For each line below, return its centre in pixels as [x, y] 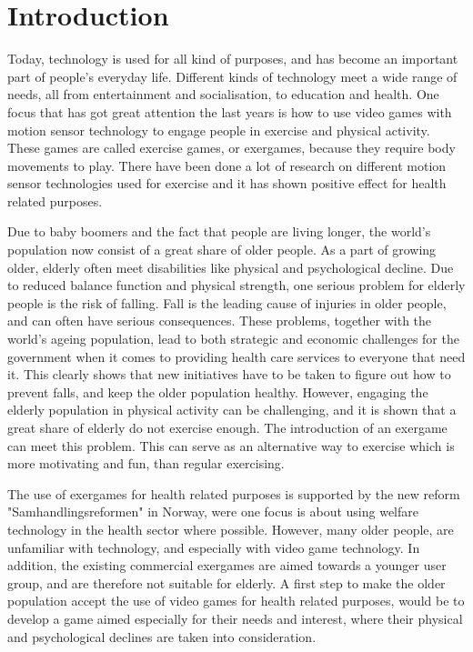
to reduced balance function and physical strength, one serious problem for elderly [236, 285]
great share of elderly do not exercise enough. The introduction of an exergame [227, 427]
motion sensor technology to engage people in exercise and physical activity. [219, 130]
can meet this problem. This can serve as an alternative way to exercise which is [231, 445]
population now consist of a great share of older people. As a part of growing [222, 250]
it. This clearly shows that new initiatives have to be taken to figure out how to [229, 374]
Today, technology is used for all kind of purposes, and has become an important [233, 59]
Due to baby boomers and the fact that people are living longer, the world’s [219, 231]
